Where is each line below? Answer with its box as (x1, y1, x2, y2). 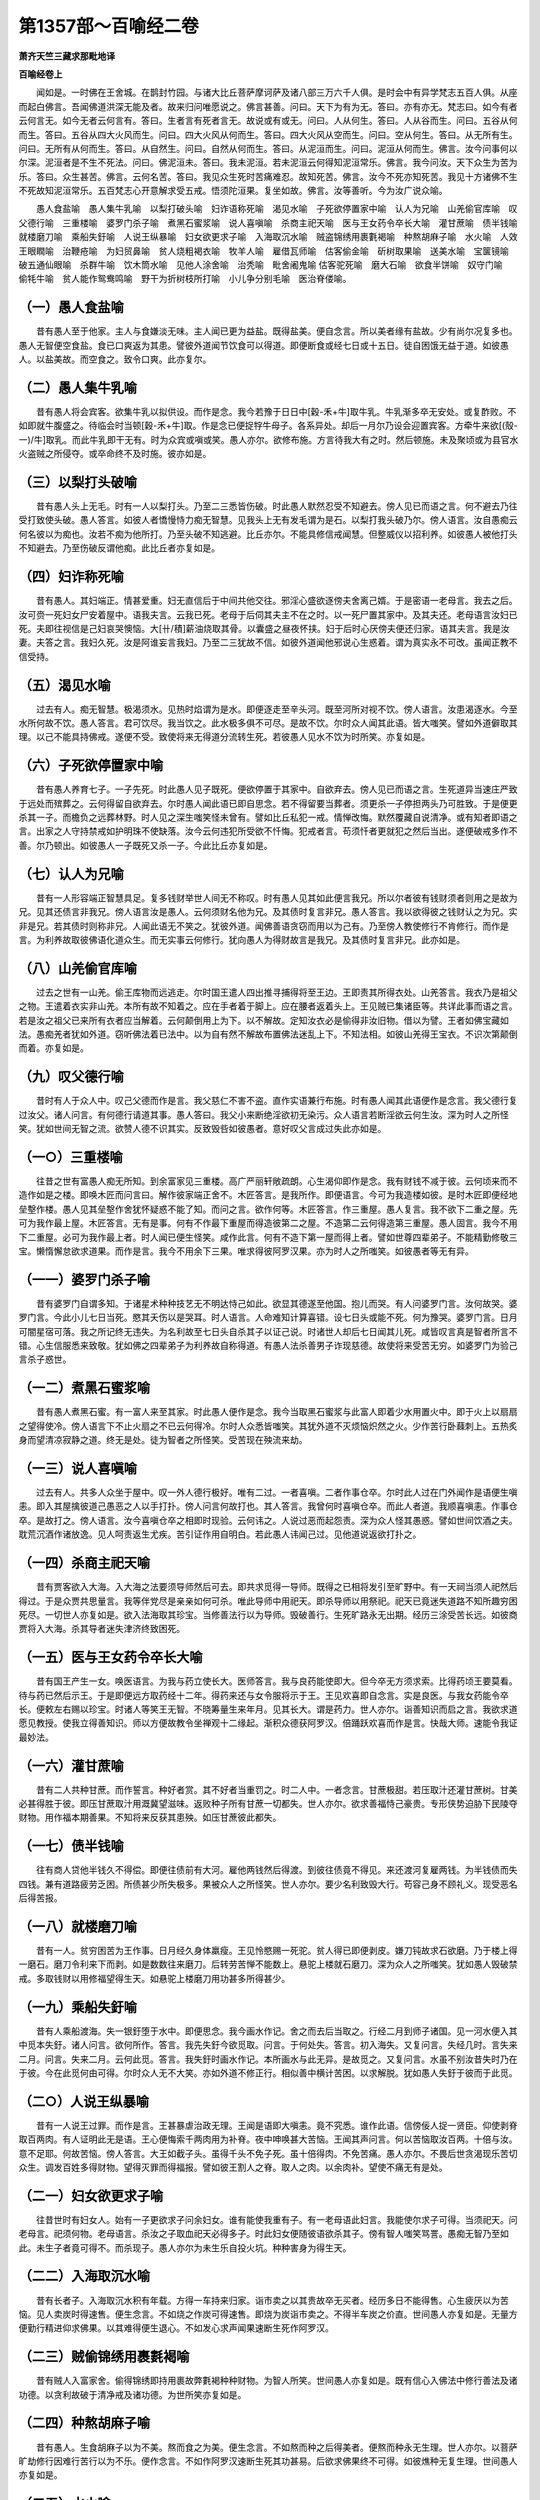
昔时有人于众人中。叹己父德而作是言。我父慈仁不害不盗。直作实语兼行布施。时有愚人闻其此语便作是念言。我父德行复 (35, 1095, 518, 1107)
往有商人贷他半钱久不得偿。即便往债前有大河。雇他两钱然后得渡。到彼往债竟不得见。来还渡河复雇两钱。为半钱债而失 (35, 1864, 518, 1876)
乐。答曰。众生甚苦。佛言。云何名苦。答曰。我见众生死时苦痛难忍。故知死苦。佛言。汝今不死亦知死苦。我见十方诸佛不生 (18, 170, 518, 182)
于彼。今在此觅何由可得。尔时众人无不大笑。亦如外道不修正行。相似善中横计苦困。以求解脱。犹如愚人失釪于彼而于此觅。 (18, 2066, 518, 2079)
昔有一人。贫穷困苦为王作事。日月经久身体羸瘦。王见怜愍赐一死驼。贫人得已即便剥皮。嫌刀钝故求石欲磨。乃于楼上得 (35, 1945, 518, 1957)
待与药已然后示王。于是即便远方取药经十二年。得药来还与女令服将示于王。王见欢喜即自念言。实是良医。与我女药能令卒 (18, 1689, 509, 1701)
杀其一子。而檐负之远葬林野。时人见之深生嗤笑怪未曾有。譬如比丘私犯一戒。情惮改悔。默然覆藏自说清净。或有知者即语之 (18, 811, 518, 824)
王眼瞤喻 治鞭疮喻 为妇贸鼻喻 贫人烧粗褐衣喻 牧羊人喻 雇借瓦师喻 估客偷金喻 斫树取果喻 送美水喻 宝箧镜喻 (18, 245, 509, 257)
